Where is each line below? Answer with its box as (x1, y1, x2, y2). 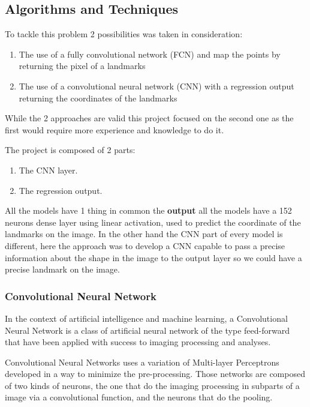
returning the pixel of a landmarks (19, 59, 146, 72)
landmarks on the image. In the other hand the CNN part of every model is (5, 228, 283, 240)
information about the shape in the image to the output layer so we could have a (5, 251, 302, 264)
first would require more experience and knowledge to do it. (5, 123, 224, 136)
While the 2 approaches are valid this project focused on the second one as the (5, 112, 294, 124)
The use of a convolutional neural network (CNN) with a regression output (19, 79, 294, 92)
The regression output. (19, 184, 103, 196)
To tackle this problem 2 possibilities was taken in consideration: (5, 28, 243, 40)
